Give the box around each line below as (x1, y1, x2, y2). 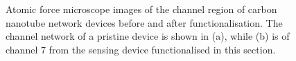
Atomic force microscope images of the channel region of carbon (6, 2, 277, 16)
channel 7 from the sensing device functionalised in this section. (6, 42, 276, 56)
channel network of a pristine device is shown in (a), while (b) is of (6, 29, 290, 43)
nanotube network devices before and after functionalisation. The (6, 15, 283, 29)
